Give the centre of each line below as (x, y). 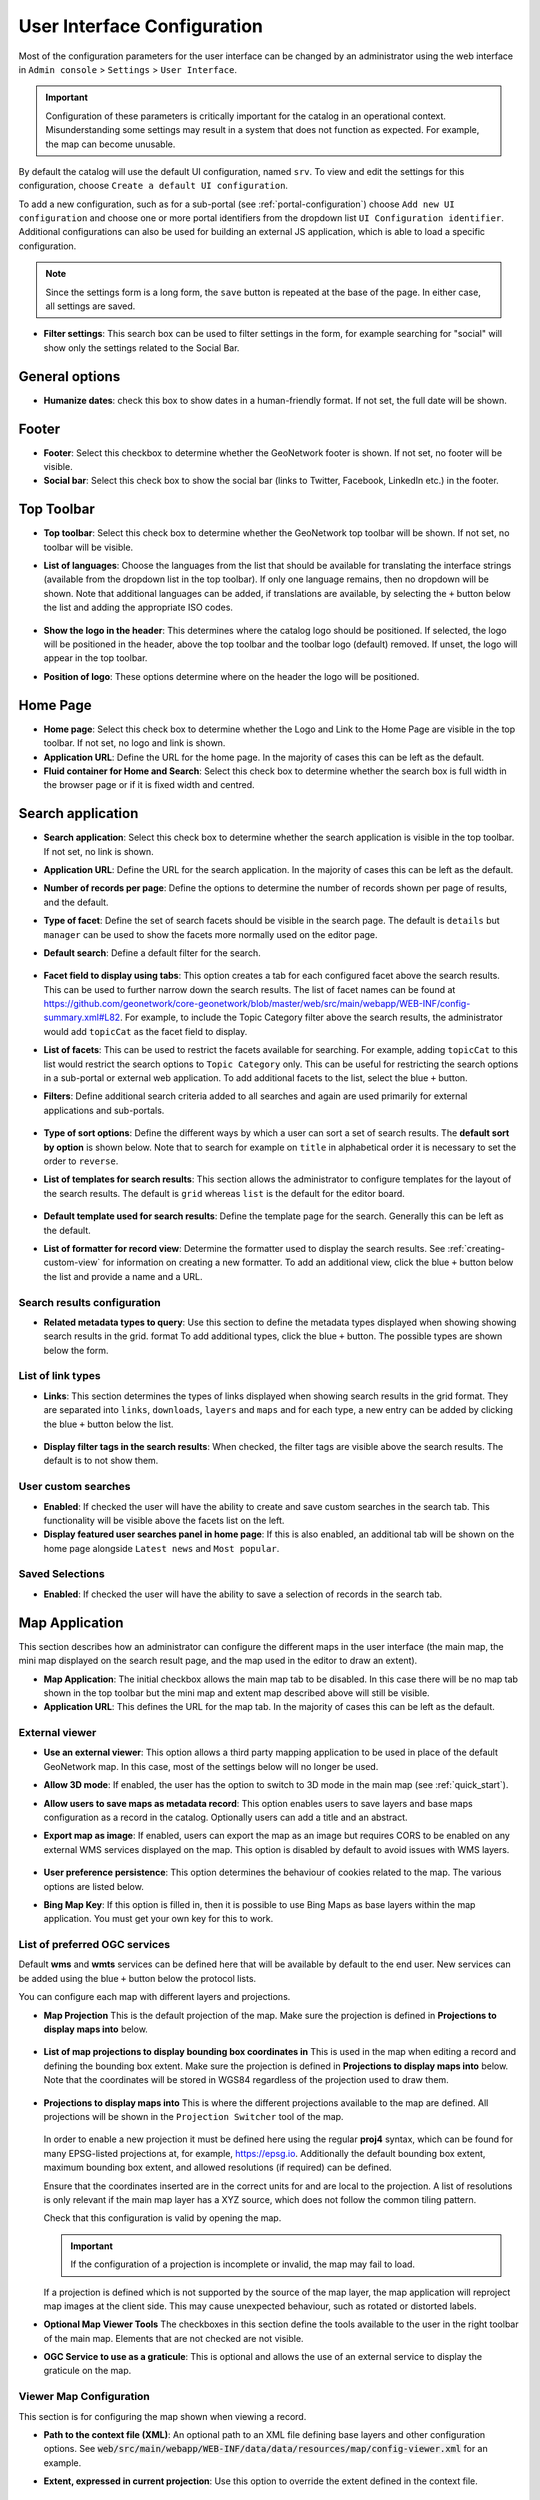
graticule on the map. (87, 2371)
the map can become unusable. (110, 144)
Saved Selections (61, 1574)
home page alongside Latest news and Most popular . (161, 1548)
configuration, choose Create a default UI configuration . (153, 186)
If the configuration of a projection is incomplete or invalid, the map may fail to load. (242, 2264)
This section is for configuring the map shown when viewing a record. (162, 2416)
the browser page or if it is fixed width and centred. (149, 785)
